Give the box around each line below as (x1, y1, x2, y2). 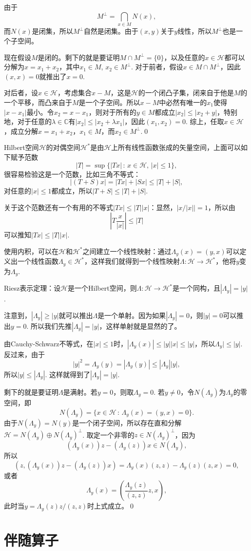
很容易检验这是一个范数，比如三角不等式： (4, 169, 140, 179)
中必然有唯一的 (159, 97, 207, 107)
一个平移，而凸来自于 (4, 97, 72, 107)
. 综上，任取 (186, 116, 224, 127)
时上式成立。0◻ (87, 501, 135, 511)
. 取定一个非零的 (82, 429, 135, 440)
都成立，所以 (51, 186, 93, 196)
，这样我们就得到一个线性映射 (84, 256, 180, 266)
